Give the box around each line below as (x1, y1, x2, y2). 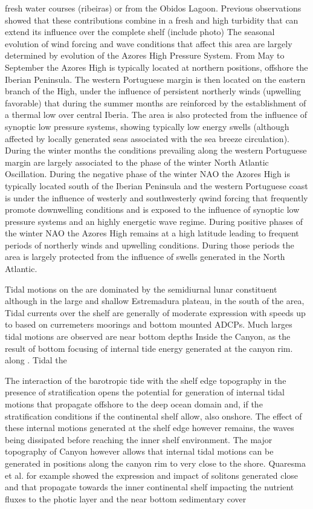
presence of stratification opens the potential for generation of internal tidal (5, 386, 285, 398)
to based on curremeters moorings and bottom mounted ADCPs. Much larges (5, 318, 292, 331)
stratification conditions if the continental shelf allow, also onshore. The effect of (5, 409, 302, 422)
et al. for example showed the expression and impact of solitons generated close (5, 468, 298, 481)
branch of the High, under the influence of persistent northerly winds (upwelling (5, 85, 302, 97)
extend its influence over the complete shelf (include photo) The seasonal (5, 25, 275, 38)
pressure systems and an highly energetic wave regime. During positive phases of (5, 215, 303, 227)
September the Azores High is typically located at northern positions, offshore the (5, 60, 308, 73)
